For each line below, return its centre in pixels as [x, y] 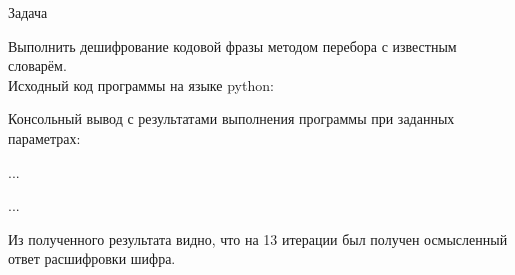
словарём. [37, 65]
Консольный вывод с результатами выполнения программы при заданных [231, 118]
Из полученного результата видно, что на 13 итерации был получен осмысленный [258, 238]
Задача [28, 12]
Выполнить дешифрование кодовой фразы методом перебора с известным [232, 45]
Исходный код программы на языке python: [141, 84]
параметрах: [44, 137]
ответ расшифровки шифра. [92, 258]
